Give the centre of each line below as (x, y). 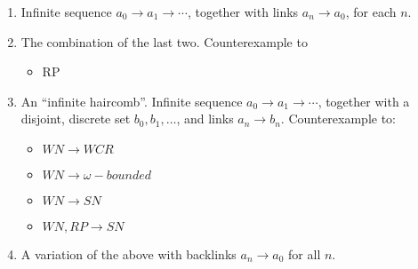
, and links (205, 119)
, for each (371, 12)
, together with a (364, 101)
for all (305, 253)
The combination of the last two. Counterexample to (164, 41)
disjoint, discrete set (76, 119)
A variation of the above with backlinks (129, 253)
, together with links (243, 12)
